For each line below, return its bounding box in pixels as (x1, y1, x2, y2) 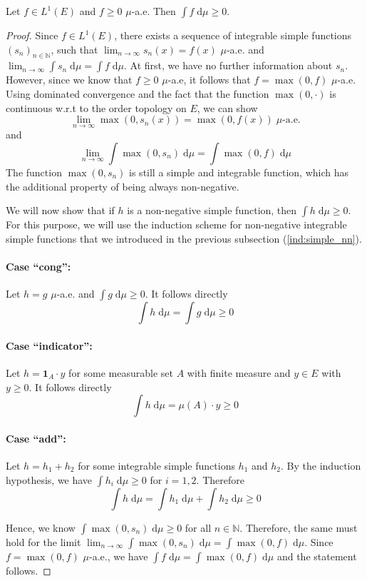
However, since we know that (6, 72, 133, 87)
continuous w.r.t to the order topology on (6, 100, 187, 115)
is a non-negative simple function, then (127, 203, 297, 218)
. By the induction (281, 458, 361, 473)
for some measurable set (68, 365, 174, 380)
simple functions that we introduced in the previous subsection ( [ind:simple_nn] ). (6, 231, 362, 246)
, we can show (197, 100, 258, 115)
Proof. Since (6, 28, 58, 42)
